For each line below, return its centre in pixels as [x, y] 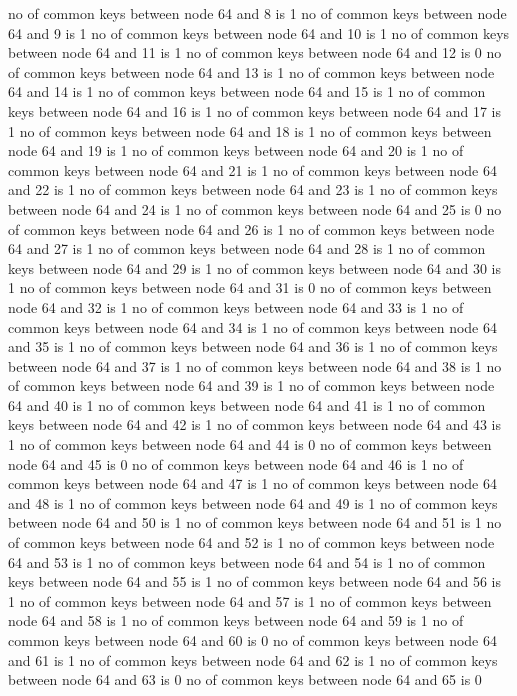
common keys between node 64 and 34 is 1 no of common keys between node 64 [252, 326]
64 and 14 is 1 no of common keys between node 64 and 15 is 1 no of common [247, 91]
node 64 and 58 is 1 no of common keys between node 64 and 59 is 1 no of [236, 620]
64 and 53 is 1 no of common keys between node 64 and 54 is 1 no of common [247, 561]
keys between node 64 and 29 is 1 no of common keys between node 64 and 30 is [254, 267]
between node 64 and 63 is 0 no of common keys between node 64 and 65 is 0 [245, 679]
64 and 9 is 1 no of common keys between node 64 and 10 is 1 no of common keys [259, 32]
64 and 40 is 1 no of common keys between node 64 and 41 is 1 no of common [247, 404]
